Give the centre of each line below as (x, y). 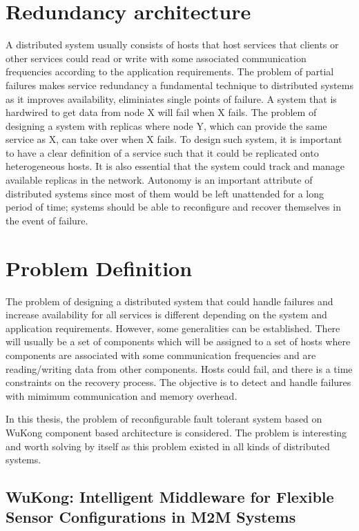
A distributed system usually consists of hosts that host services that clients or (172, 45)
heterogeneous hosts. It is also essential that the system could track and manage (175, 166)
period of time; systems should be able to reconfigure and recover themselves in (173, 207)
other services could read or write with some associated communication (156, 58)
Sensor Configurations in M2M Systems (151, 517)
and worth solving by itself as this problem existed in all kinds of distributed (168, 446)
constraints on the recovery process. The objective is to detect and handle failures (178, 382)
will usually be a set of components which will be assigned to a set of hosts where (178, 341)
